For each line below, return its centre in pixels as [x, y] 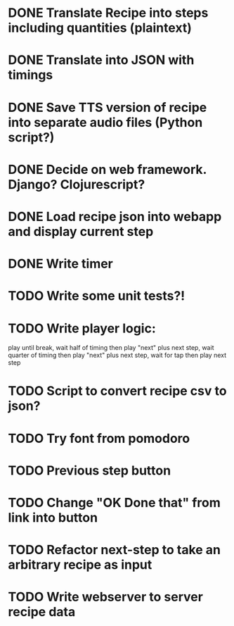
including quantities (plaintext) [100, 28]
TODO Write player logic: [82, 328]
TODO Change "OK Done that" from [114, 503]
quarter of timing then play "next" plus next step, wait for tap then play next [117, 355]
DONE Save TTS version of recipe [108, 107]
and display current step [81, 231]
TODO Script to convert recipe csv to [117, 391]
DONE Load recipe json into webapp [115, 217]
